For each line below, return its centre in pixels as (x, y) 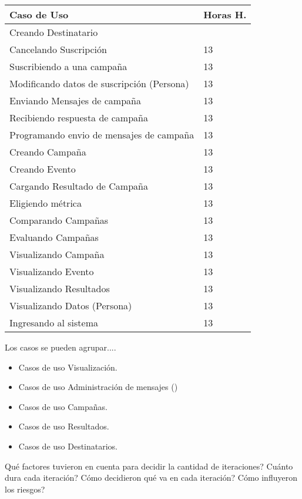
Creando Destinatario (54, 32)
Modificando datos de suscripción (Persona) (99, 83)
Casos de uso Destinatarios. (68, 446)
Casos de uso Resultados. (64, 426)
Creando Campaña (48, 152)
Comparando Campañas (59, 220)
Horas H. (225, 14)
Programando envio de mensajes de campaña (102, 135)
